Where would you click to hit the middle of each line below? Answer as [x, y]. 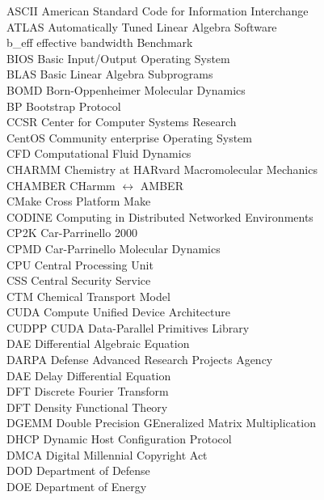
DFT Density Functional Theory [87, 407]
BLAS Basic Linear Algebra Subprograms [110, 74]
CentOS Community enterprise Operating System [129, 137]
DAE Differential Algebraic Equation [98, 343]
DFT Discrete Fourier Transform [88, 391]
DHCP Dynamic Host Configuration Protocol [119, 439]
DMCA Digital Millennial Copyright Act [107, 454]
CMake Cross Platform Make [79, 201]
